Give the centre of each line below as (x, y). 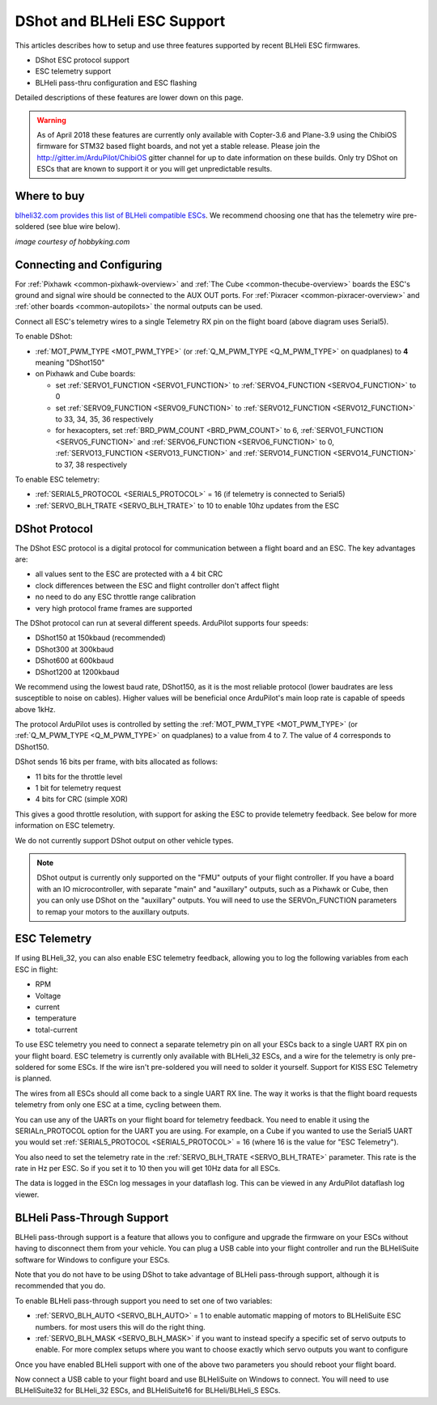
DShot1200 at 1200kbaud (77, 672)
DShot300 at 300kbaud (74, 649)
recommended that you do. (60, 1286)
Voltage (48, 995)
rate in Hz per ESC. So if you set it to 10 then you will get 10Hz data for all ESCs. (148, 1169)
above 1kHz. (35, 709)
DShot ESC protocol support (82, 60)
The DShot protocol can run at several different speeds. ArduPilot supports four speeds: (162, 622)
